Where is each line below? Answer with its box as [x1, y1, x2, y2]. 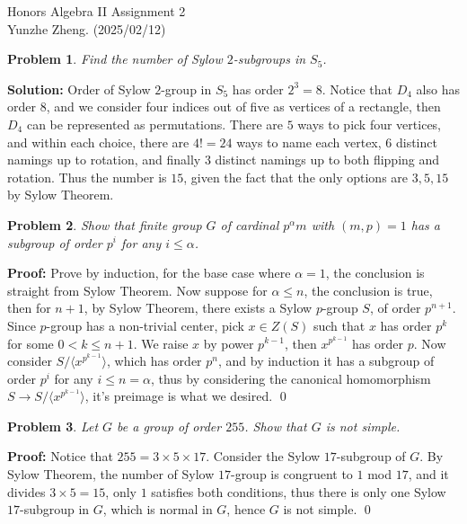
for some [7, 333, 54, 352]
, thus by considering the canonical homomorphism [150, 369, 431, 387]
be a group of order [117, 416, 222, 435]
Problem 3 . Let [7, 416, 99, 435]
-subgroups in [233, 49, 306, 68]
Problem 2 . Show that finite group [7, 215, 202, 234]
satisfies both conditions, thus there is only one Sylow [151, 482, 446, 501]
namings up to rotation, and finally [7, 150, 201, 169]
